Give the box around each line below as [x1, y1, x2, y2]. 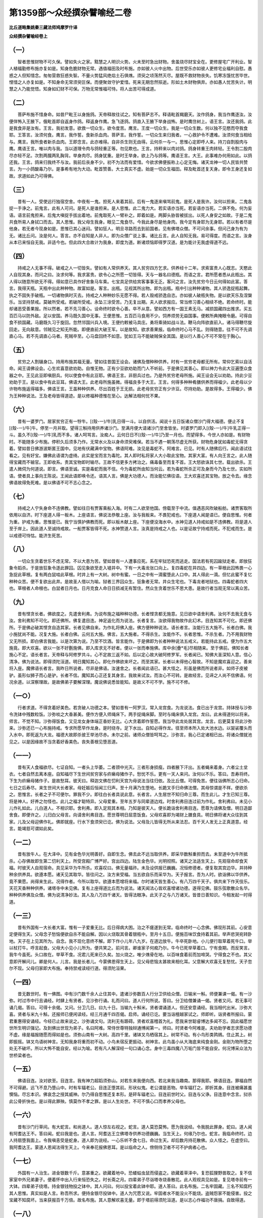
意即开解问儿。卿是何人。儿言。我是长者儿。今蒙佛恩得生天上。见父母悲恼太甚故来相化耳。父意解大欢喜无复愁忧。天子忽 [9, 958, 252, 964]
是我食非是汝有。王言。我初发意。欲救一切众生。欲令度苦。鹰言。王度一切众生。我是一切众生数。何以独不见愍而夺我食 [9, 125, 248, 131]
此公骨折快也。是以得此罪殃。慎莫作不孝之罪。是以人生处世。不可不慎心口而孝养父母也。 [9, 1098, 188, 1104]
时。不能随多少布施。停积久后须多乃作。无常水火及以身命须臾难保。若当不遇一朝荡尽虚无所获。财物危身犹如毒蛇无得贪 [9, 438, 248, 444]
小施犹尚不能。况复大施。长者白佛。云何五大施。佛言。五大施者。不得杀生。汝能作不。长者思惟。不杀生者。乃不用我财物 [9, 631, 252, 637]
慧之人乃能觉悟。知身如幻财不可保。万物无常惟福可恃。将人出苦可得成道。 [9, 86, 158, 92]
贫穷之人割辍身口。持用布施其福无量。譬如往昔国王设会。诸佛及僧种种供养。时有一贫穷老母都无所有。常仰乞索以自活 [17, 359, 252, 364]
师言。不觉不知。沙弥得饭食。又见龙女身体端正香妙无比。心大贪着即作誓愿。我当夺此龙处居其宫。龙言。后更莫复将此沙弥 [9, 718, 252, 724]
